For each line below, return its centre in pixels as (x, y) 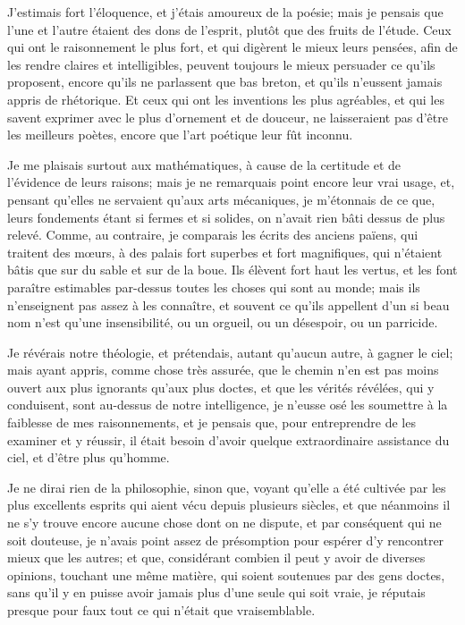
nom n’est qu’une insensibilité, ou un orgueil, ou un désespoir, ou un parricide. (223, 322)
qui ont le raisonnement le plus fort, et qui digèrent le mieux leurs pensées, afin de (232, 47)
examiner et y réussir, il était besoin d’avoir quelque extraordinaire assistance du (228, 439)
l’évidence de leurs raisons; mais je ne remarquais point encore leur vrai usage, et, (231, 182)
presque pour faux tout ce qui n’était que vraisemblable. (161, 610)
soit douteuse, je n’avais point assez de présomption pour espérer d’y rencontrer (226, 540)
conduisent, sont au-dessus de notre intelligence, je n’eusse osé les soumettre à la (228, 405)
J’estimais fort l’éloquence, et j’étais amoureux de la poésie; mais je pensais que (225, 12)
